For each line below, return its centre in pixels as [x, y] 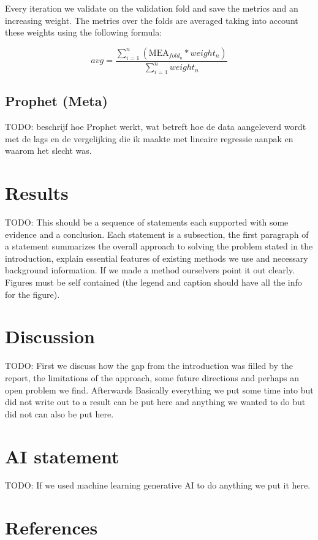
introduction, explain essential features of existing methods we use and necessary [157, 258]
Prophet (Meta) [56, 101]
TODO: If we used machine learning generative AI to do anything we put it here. [158, 485]
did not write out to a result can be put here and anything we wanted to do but [155, 402]
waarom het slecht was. [48, 150]
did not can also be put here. [59, 413]
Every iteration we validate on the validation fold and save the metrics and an [152, 8]
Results [37, 193]
